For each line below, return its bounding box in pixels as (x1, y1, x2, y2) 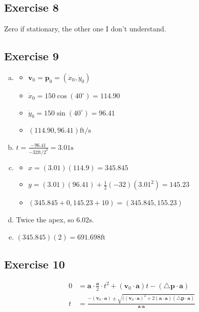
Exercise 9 (4, 48, 59, 64)
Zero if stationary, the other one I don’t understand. (4, 23, 167, 34)
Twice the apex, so (16, 214, 74, 225)
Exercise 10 (4, 256, 65, 271)
